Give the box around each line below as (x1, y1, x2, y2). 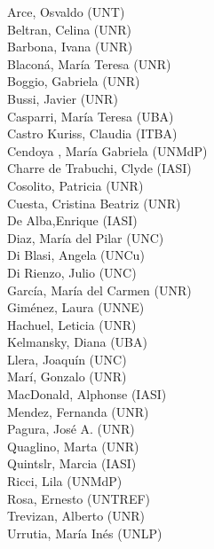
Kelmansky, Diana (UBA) (7, 333, 147, 351)
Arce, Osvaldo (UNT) (7, 3, 125, 20)
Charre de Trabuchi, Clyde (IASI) (7, 159, 192, 177)
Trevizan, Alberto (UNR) (7, 506, 146, 525)
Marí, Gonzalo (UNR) (7, 367, 127, 386)
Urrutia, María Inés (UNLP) (7, 523, 162, 542)
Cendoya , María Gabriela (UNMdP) (7, 141, 208, 160)
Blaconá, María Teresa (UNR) (7, 54, 171, 73)
